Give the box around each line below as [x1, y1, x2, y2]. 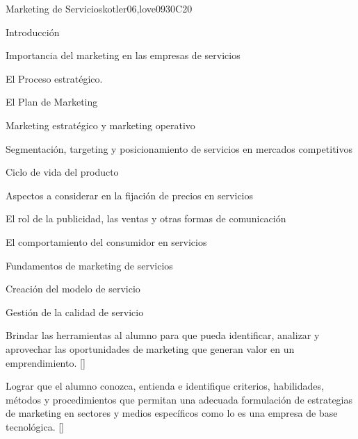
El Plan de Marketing [6, 94, 98, 109]
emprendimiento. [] [6, 355, 86, 370]
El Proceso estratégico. [6, 71, 103, 85]
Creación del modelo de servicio [6, 281, 140, 296]
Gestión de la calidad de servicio [6, 304, 144, 319]
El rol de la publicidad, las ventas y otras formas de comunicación [6, 211, 286, 226]
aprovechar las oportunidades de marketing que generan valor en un [6, 341, 295, 356]
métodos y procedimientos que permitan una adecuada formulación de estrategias [6, 392, 353, 406]
